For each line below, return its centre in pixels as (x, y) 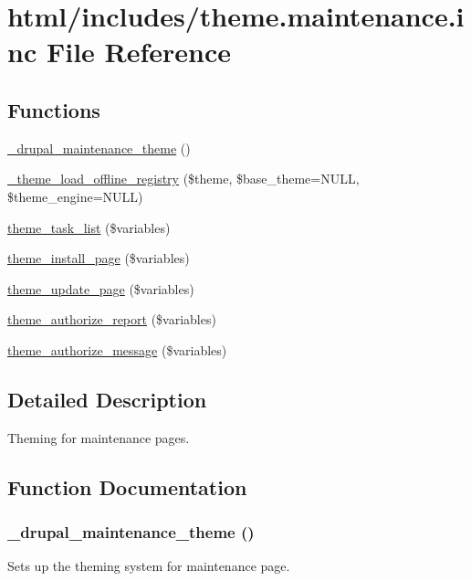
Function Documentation (127, 486)
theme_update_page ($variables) (101, 288)
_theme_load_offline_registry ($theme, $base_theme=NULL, (183, 179)
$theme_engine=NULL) (75, 196)
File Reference (139, 52)
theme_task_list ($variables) (89, 227)
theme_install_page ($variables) (99, 258)
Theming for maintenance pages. (99, 437)
